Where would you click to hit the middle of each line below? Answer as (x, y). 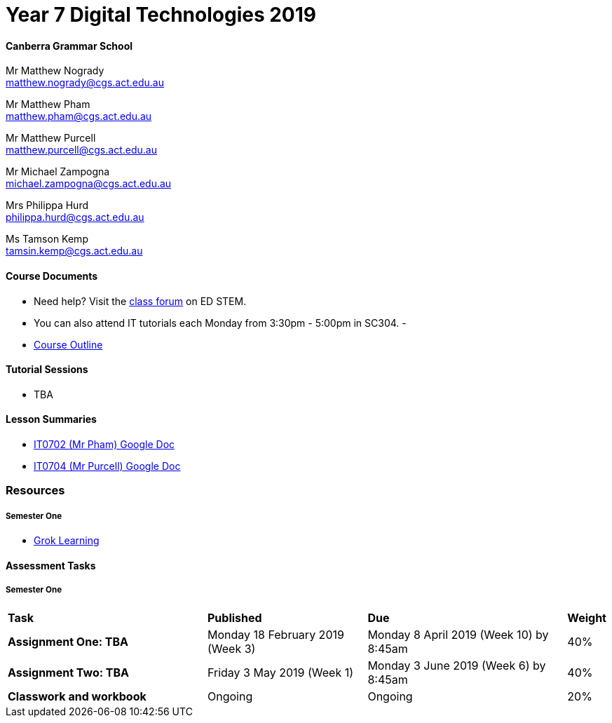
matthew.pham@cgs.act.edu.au (79, 116)
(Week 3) (232, 648)
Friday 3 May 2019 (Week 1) (280, 672)
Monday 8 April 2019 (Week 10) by (458, 634)
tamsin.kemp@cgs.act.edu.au (74, 251)
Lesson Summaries (51, 419)
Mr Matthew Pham (48, 104)
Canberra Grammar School (69, 46)
